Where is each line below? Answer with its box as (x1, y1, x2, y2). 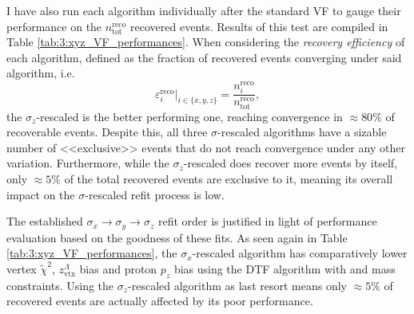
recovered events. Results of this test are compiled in (130, 18, 388, 34)
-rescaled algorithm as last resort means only (128, 277, 347, 293)
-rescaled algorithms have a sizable (217, 124, 387, 140)
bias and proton (79, 260, 157, 277)
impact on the (6, 186, 75, 202)
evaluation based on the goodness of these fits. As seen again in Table (6, 229, 348, 245)
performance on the (6, 18, 102, 34)
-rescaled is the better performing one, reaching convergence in (36, 108, 343, 124)
